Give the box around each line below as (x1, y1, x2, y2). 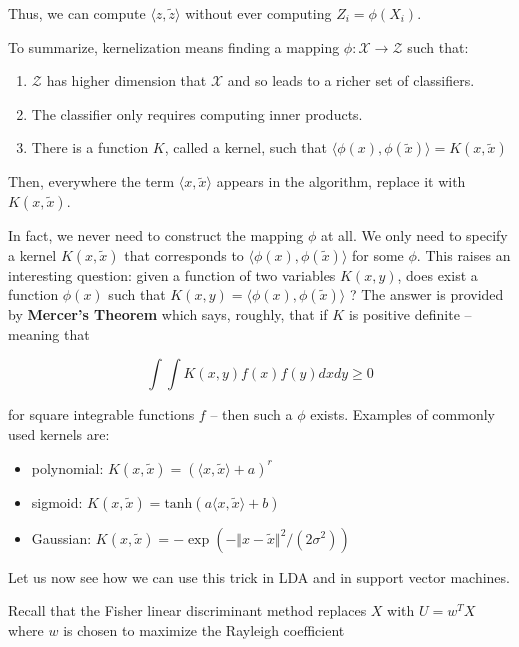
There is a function (31, 137, 149, 158)
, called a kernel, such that (164, 137, 328, 158)
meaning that (8, 323, 90, 344)
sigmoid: (31, 491, 83, 512)
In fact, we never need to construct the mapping (8, 224, 304, 245)
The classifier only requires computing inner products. (31, 103, 363, 124)
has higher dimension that (46, 70, 207, 91)
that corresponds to (124, 244, 244, 265)
